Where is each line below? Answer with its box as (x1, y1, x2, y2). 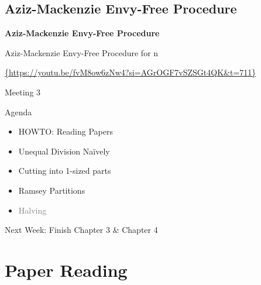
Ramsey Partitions (18, 184, 85, 196)
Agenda (5, 105, 32, 118)
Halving (18, 204, 47, 216)
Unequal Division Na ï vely (18, 145, 110, 157)
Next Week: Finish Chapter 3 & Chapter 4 (5, 224, 158, 236)
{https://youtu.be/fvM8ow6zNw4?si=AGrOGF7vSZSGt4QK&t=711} (5, 66, 256, 78)
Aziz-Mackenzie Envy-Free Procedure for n (5, 46, 159, 59)
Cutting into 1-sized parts (18, 164, 111, 177)
